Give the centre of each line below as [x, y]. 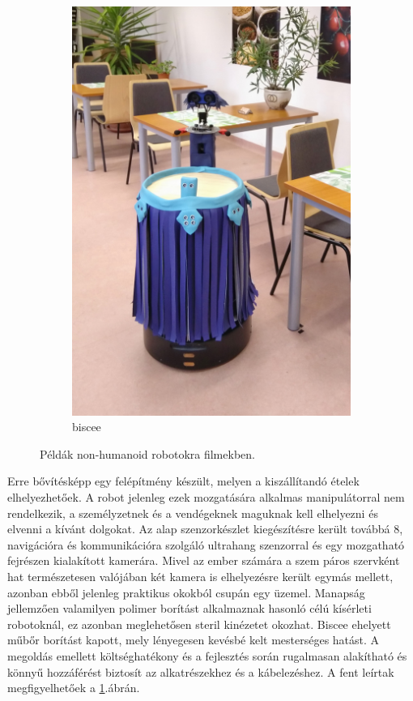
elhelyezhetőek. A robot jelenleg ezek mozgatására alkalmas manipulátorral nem [206, 497]
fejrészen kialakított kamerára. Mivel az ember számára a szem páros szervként [204, 560]
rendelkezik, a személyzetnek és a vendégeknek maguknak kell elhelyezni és [193, 513]
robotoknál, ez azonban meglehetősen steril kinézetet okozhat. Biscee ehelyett [199, 624]
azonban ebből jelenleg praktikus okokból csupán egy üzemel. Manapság [186, 592]
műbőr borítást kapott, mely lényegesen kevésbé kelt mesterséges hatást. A [194, 640]
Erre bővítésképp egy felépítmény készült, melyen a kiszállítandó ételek [183, 481]
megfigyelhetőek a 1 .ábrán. [74, 688]
